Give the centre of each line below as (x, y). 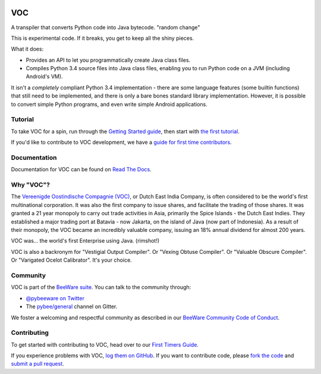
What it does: (27, 49)
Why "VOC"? (31, 185)
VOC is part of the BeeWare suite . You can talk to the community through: (101, 287)
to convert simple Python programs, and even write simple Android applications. (109, 104)
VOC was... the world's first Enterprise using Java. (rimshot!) (85, 241)
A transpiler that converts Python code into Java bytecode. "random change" (106, 27)
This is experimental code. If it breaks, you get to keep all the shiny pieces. (103, 38)
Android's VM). (44, 77)
